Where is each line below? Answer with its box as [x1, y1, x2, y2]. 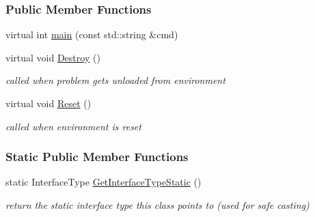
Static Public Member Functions [5, 148, 189, 165]
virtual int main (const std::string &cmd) [5, 27, 178, 42]
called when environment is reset [5, 119, 141, 133]
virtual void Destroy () [5, 50, 100, 64]
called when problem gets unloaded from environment [5, 73, 225, 87]
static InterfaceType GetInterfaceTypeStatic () [5, 175, 202, 189]
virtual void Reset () [5, 96, 92, 110]
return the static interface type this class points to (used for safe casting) [5, 198, 310, 212]
